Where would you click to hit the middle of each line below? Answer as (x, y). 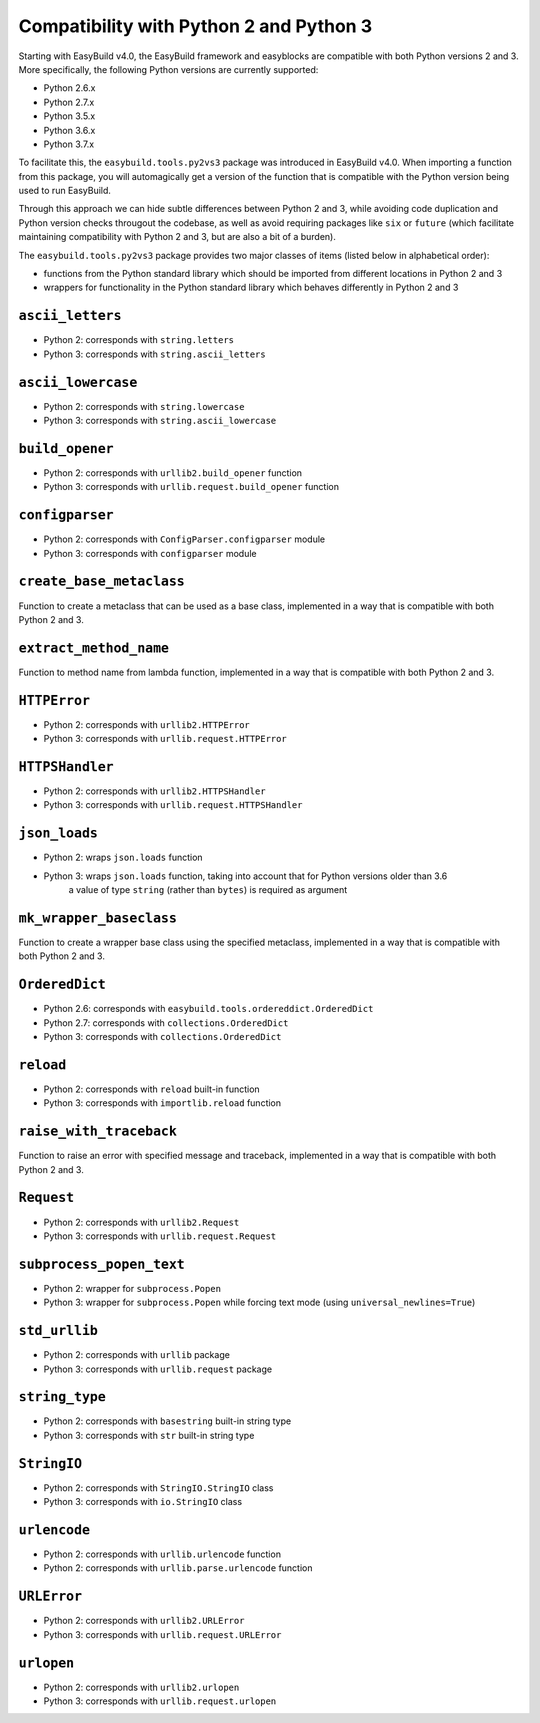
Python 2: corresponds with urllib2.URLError (144, 1621)
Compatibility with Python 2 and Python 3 (195, 26)
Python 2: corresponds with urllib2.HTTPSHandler (154, 791)
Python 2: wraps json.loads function (123, 857)
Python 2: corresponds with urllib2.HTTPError (146, 724)
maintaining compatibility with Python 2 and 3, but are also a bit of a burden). (177, 237)
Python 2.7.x (69, 102)
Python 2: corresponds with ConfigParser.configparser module (184, 539)
